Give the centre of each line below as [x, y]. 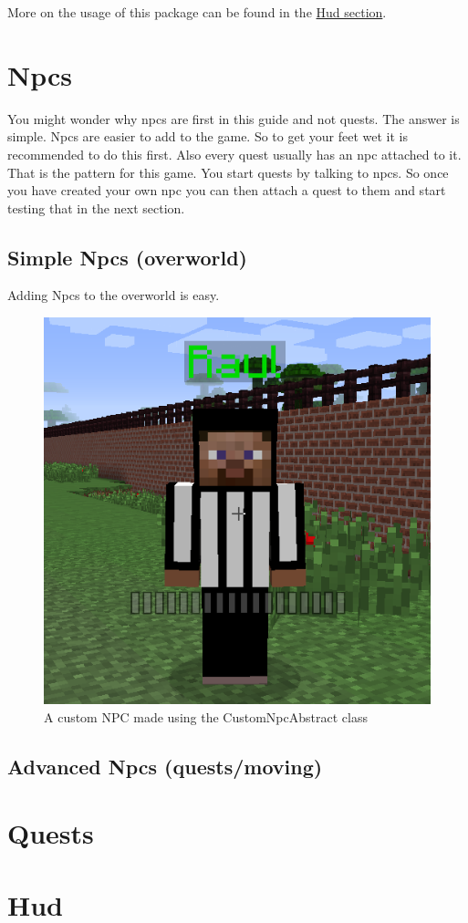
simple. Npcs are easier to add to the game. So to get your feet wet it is [208, 136]
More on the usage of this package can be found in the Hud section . [197, 12]
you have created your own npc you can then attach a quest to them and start [227, 190]
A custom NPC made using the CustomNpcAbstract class [206, 716]
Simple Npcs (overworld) [127, 257]
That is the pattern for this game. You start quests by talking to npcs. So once [228, 172]
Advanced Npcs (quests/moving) [165, 766]
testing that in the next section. [96, 207]
